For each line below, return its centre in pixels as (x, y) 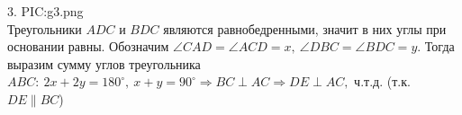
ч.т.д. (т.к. (382, 81)
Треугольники (45, 28)
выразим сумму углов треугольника (104, 63)
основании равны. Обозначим (88, 46)
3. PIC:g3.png (45, 11)
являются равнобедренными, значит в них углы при (305, 28)
